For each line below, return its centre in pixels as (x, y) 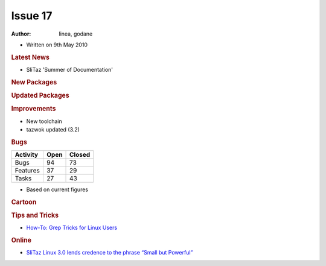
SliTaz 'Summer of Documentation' (69, 69)
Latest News (30, 57)
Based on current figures (57, 189)
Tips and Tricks (35, 215)
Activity (27, 155)
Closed (80, 155)
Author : (21, 34)
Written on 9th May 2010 (57, 45)
